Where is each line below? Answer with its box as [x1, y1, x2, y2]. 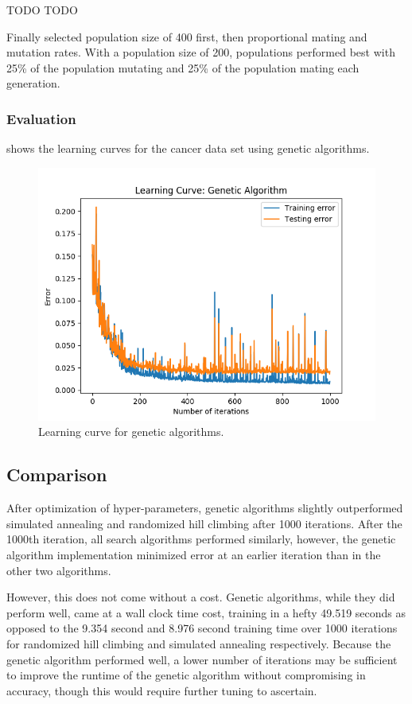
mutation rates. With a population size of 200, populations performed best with [6, 44, 395, 60]
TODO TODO [6, 2, 78, 18]
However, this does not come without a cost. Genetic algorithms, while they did [6, 589, 395, 605]
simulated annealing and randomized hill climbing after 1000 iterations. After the [6, 515, 402, 531]
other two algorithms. [6, 562, 111, 578]
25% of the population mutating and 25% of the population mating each [6, 59, 360, 76]
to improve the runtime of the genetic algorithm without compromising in [6, 667, 366, 683]
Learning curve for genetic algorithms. [38, 423, 224, 440]
